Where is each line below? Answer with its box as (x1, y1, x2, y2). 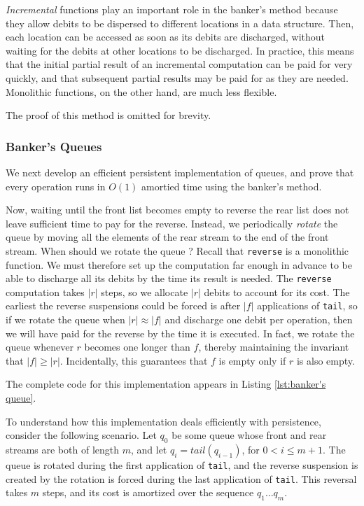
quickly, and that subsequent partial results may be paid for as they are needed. (6, 70, 349, 85)
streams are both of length (6, 442, 120, 457)
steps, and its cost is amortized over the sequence (42, 485, 254, 500)
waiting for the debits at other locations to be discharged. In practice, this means (6, 43, 354, 57)
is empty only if (218, 353, 286, 367)
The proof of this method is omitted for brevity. (6, 108, 211, 122)
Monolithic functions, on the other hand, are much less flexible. (6, 84, 277, 99)
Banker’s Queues (6, 137, 102, 155)
